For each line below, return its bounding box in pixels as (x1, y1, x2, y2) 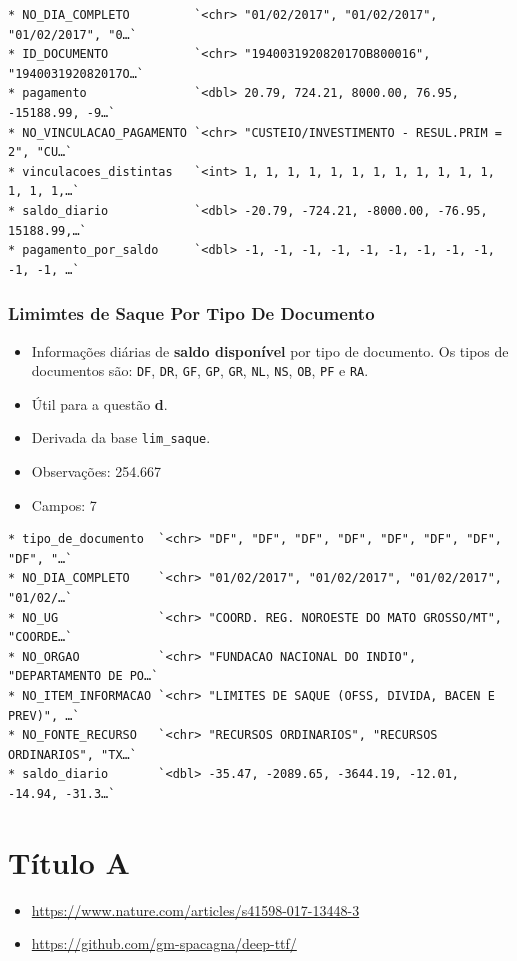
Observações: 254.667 (31, 461, 162, 482)
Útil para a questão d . (31, 393, 168, 414)
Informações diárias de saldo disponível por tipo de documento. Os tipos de (31, 340, 509, 361)
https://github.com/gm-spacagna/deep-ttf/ (31, 933, 297, 954)
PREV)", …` (8, 708, 80, 723)
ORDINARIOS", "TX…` (8, 747, 137, 762)
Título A (8, 841, 130, 882)
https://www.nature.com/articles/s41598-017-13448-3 (31, 899, 360, 920)
